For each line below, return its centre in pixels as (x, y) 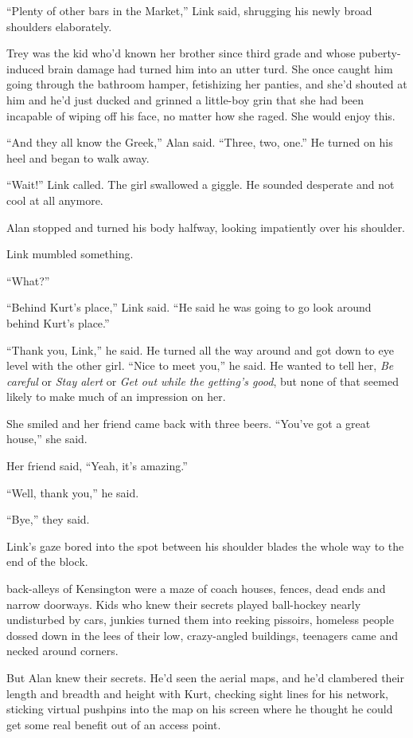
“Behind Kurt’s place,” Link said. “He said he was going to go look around (189, 307)
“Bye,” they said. (48, 519)
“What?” (28, 280)
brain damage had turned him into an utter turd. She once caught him (220, 68)
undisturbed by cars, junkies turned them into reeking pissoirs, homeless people (200, 620)
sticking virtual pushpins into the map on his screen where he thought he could (200, 709)
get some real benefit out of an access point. (114, 724)
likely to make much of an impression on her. (116, 396)
